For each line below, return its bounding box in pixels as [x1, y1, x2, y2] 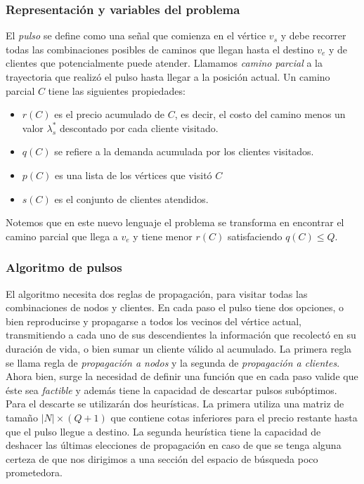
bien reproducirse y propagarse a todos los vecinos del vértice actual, [6, 313, 301, 328]
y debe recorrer [280, 28, 346, 43]
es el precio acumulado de [54, 107, 165, 122]
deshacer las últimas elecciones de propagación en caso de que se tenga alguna [6, 438, 342, 452]
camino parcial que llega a [6, 228, 118, 243]
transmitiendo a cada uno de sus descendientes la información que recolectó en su [6, 327, 356, 342]
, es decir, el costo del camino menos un [174, 107, 346, 122]
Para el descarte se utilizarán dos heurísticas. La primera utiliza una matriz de [6, 396, 344, 411]
